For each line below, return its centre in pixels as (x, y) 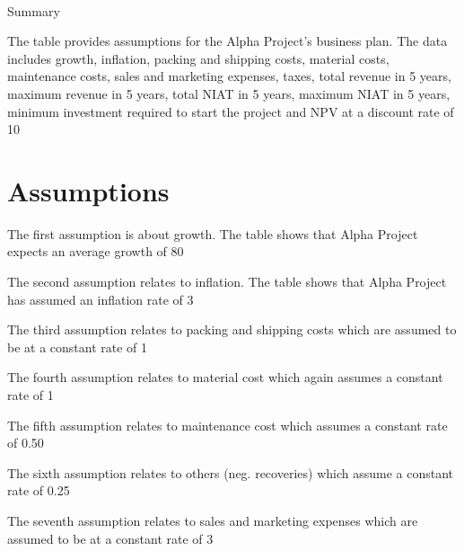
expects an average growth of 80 (96, 251)
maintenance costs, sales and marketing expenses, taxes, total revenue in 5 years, (229, 76)
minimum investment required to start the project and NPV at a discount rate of (231, 111)
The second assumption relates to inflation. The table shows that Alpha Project (227, 282)
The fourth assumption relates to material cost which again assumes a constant (225, 377)
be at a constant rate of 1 (78, 347)
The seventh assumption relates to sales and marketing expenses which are (213, 520)
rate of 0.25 (39, 490)
